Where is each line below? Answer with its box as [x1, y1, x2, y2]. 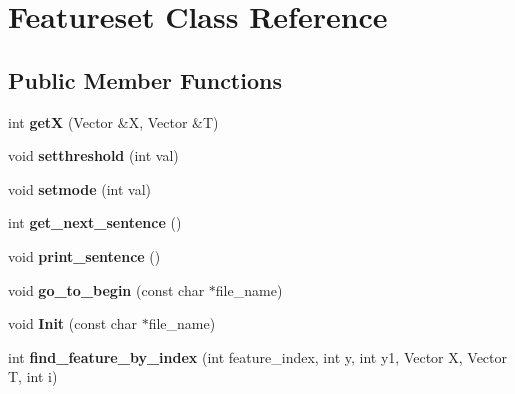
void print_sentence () [8, 245, 161, 266]
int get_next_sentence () [8, 212, 182, 233]
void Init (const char [8, 313, 137, 334]
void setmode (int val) [8, 178, 152, 199]
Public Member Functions [8, 64, 282, 95]
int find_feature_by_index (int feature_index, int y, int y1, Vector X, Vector [8, 346, 508, 367]
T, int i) [8, 366, 58, 387]
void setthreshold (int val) [8, 145, 179, 166]
